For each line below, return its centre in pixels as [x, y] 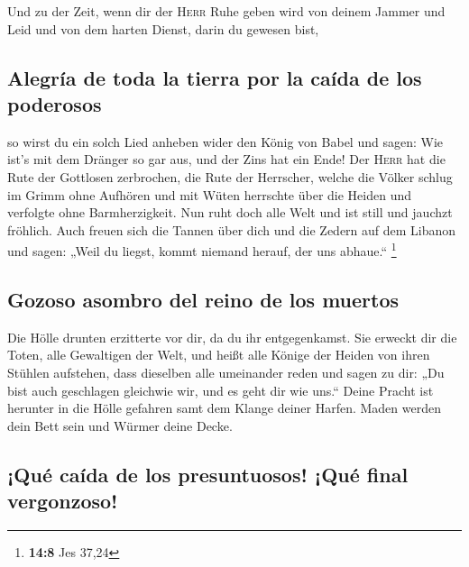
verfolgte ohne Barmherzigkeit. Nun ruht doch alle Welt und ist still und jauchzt [230, 212]
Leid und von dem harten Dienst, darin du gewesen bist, [163, 28]
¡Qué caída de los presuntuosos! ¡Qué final [208, 474]
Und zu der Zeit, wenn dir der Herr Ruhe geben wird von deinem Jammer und [226, 11]
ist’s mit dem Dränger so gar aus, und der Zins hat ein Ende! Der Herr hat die [226, 159]
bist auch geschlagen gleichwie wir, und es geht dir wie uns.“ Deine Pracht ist [221, 390]
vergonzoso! [63, 501]
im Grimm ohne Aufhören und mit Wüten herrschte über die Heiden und [210, 194]
